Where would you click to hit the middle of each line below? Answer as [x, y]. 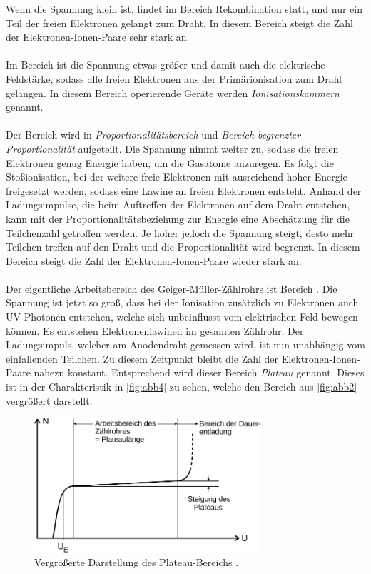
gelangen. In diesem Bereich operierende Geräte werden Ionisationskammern [173, 92]
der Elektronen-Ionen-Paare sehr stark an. [98, 37]
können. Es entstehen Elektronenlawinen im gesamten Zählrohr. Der [155, 330]
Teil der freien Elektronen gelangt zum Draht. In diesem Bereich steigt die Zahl [180, 22]
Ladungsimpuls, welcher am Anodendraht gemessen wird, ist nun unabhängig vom [185, 344]
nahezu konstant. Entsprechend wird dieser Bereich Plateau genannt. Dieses [199, 372]
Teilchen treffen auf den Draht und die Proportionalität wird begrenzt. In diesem [183, 247]
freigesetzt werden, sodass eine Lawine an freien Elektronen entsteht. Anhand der [184, 190]
